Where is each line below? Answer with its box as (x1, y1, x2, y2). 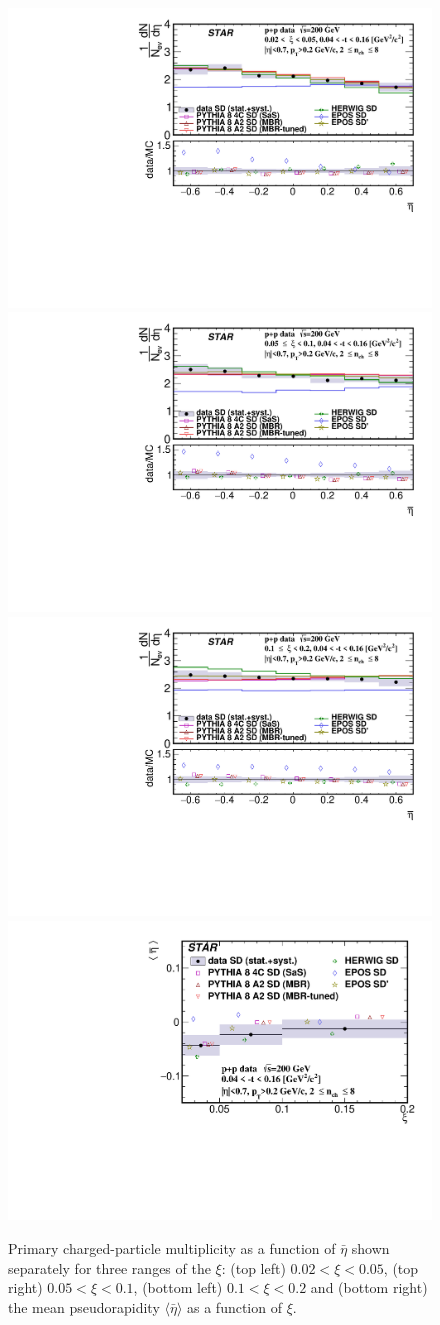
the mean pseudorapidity (8, 1296, 160, 1317)
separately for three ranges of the (8, 1257, 211, 1278)
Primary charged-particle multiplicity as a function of (8, 1238, 336, 1258)
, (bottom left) (133, 1277, 223, 1298)
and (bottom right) (310, 1277, 428, 1298)
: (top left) (221, 1257, 286, 1278)
